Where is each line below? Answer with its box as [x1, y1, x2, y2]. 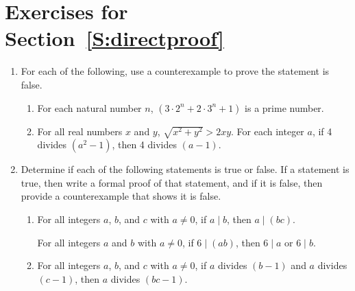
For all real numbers [37, 124, 123, 138]
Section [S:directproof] [5, 24, 224, 52]
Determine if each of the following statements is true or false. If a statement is [21, 162, 350, 176]
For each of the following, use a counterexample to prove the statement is [21, 64, 330, 78]
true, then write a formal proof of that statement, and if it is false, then [21, 175, 323, 189]
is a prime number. [245, 100, 324, 115]
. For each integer [231, 124, 304, 138]
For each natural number [37, 100, 142, 115]
